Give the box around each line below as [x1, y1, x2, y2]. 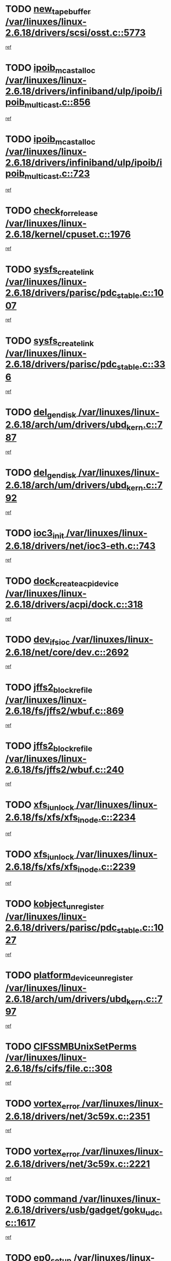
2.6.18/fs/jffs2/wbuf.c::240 [5, 763, 124, 775]
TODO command [5, 1193, 78, 1205]
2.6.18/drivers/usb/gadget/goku [5, 1204, 146, 1216]
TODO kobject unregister [5, 898, 104, 911]
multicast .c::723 [25, 168, 90, 182]
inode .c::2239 [78, 861, 136, 875]
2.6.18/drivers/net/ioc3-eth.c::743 [5, 540, 156, 552]
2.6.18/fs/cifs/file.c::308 [5, 1063, 112, 1074]
